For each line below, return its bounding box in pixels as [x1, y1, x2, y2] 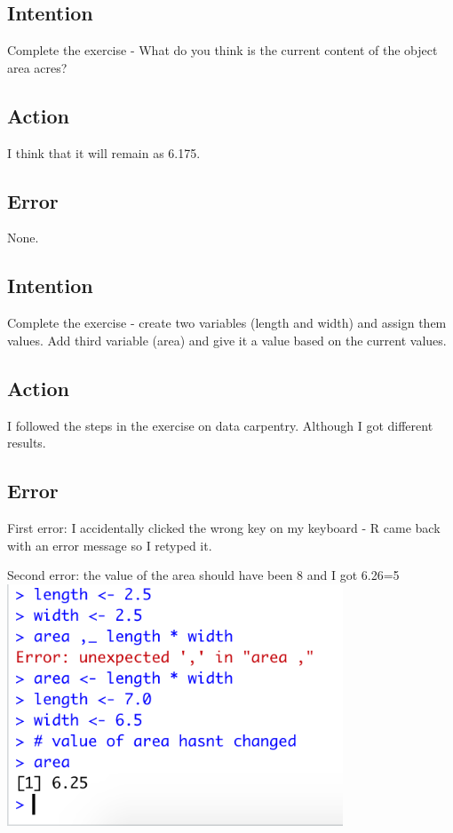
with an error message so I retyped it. [7, 535, 212, 554]
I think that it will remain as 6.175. [7, 143, 201, 162]
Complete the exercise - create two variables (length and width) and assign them [7, 313, 447, 332]
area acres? [7, 58, 68, 76]
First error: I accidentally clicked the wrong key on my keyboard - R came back [7, 518, 441, 536]
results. [7, 433, 46, 452]
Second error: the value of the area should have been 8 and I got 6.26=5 [7, 566, 400, 584]
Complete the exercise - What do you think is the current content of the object [7, 41, 438, 59]
